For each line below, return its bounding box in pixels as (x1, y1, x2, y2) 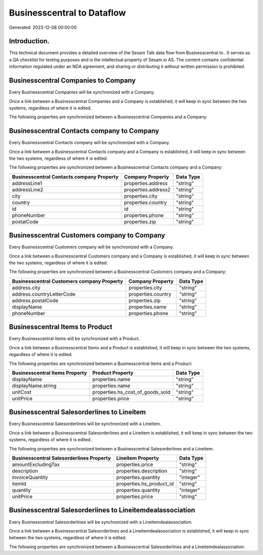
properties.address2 (124, 186, 171, 193)
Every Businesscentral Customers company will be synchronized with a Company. (9, 244, 174, 250)
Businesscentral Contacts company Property (12, 173, 119, 180)
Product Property (92, 369, 133, 376)
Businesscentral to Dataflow (9, 7, 126, 18)
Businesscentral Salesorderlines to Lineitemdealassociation (9, 506, 195, 514)
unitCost (12, 388, 32, 395)
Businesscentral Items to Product (9, 323, 113, 331)
